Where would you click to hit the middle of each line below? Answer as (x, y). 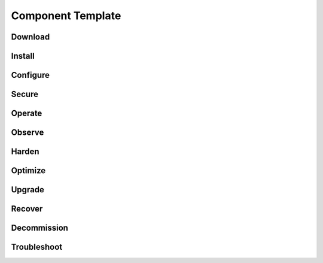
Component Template (66, 16)
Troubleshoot (37, 247)
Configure (31, 75)
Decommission (40, 228)
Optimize (28, 171)
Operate (27, 114)
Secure (25, 94)
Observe (28, 133)
